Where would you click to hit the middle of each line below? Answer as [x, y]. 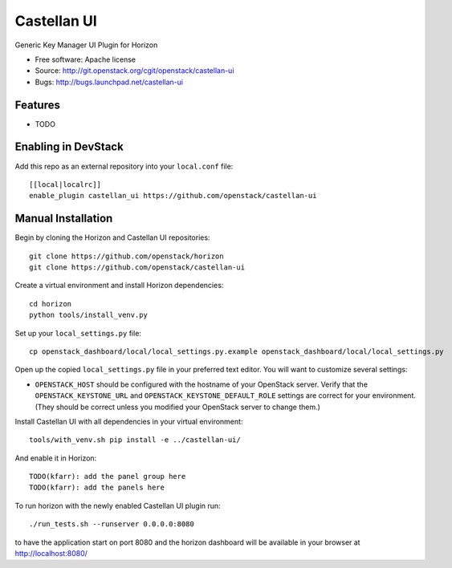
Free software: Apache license [86, 59]
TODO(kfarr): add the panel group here [108, 477]
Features [37, 105]
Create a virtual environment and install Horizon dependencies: [119, 286]
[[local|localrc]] [65, 184]
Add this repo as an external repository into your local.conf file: [124, 166]
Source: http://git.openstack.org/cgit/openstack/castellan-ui [134, 71]
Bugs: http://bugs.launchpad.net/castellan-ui [109, 82]
